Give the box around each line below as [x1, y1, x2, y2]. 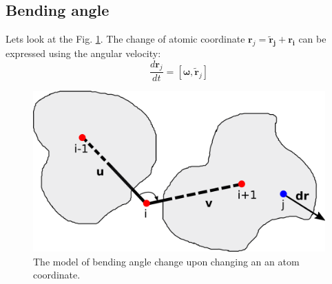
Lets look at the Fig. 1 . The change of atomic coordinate [6, 32, 245, 46]
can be [298, 32, 326, 46]
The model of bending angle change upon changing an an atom [33, 254, 300, 268]
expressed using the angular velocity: [6, 46, 161, 60]
